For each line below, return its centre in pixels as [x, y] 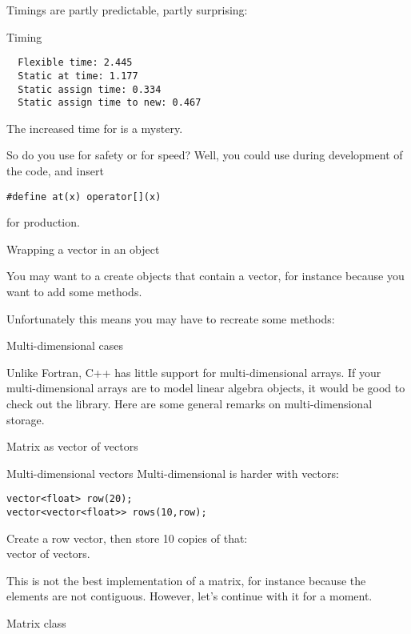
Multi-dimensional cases [65, 345]
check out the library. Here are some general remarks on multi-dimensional [190, 403]
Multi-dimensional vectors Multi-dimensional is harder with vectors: [173, 473]
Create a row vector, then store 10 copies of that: [127, 538]
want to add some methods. [74, 292]
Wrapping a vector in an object [83, 249]
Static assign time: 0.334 [90, 89]
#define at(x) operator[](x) [84, 197]
